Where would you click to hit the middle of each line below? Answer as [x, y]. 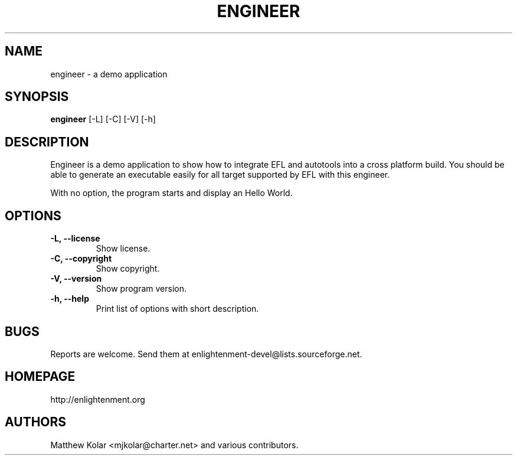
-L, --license [75, 239]
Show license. [123, 249]
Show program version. [141, 289]
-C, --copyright [81, 259]
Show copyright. [128, 269]
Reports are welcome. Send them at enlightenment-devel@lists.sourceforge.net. [206, 354]
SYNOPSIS [37, 97]
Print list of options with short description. [177, 309]
